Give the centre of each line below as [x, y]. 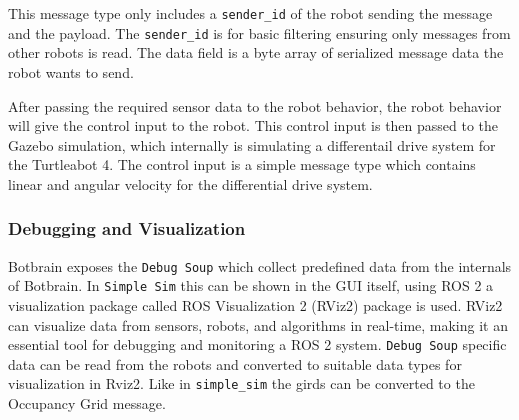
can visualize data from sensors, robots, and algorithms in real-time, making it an [258, 324]
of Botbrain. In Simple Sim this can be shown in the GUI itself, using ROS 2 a [251, 285]
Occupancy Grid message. [87, 403]
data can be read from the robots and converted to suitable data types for [235, 363]
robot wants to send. [71, 71]
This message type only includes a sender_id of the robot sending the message [250, 13]
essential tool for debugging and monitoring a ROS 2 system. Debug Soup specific [257, 344]
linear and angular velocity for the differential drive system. [190, 183]
